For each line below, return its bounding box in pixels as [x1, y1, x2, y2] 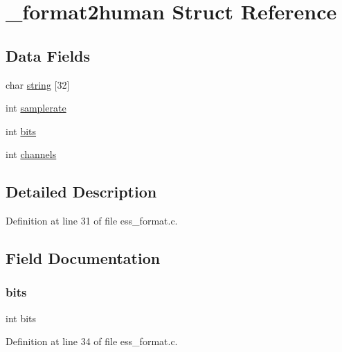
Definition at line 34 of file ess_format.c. [6, 334, 178, 349]
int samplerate [6, 100, 66, 115]
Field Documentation [6, 247, 161, 269]
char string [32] [6, 77, 70, 91]
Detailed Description [6, 181, 157, 202]
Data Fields [6, 44, 91, 66]
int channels [6, 147, 57, 161]
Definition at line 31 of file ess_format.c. [6, 213, 178, 228]
